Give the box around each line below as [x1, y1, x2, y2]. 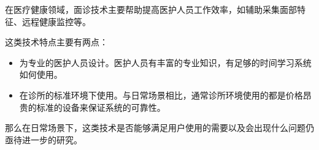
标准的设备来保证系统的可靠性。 [36, 100, 166, 113]
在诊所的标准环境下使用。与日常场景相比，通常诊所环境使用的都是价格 [19, 88, 303, 101]
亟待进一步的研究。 [5, 133, 82, 146]
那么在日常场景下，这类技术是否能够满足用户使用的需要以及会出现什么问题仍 [5, 121, 314, 134]
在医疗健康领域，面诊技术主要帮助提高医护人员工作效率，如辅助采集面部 [5, 3, 297, 15]
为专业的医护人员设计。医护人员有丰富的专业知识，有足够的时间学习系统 [19, 56, 312, 69]
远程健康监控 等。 [21, 15, 91, 28]
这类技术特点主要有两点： [5, 36, 108, 48]
